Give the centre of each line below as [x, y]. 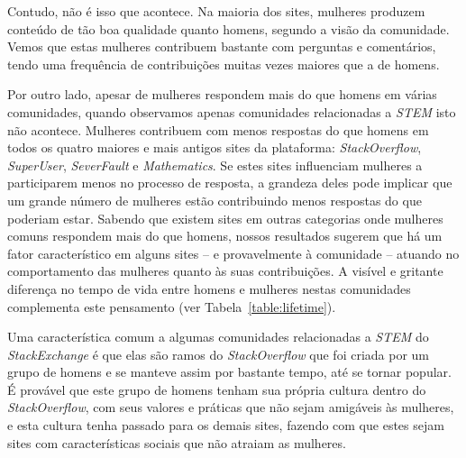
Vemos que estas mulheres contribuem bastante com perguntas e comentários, [222, 46]
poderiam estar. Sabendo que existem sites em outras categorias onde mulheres [225, 218]
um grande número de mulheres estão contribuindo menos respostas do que [215, 200]
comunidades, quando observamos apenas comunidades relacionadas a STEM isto [232, 111]
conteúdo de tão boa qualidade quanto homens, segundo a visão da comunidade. [228, 28]
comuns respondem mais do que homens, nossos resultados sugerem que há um [225, 236]
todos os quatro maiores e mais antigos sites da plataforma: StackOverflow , [215, 147]
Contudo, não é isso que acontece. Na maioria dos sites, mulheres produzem [216, 11]
